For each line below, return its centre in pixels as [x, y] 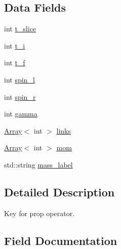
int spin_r [20, 96]
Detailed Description [59, 192]
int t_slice [20, 29]
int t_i [15, 45]
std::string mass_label [38, 164]
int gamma [21, 114]
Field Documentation [61, 240]
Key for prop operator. [39, 213]
